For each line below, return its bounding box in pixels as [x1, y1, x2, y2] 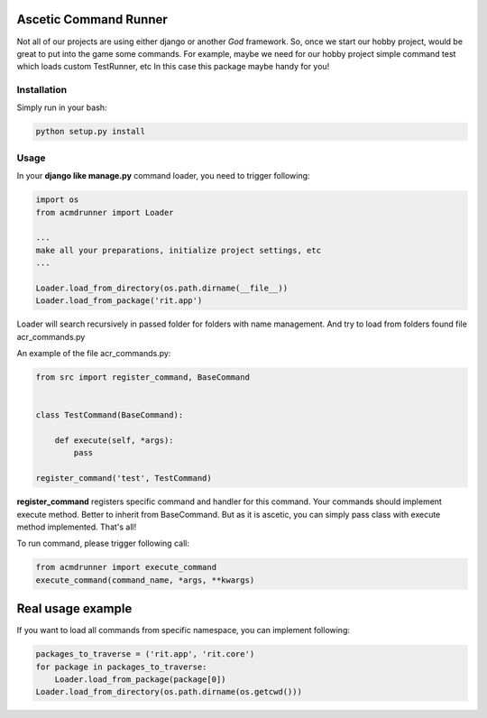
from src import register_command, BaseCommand [35, 373, 250, 382]
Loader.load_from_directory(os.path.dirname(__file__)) [35, 282, 289, 293]
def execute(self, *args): [54, 435, 175, 446]
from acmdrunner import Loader [35, 207, 175, 217]
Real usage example [16, 601, 133, 617]
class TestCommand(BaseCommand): [35, 410, 184, 420]
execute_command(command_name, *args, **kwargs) [35, 575, 255, 585]
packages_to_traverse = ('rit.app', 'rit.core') [35, 649, 255, 659]
